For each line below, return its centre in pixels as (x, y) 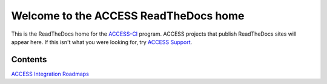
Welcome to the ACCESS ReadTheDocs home (128, 16)
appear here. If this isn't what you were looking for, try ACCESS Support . (102, 42)
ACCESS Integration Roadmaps (50, 74)
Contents (29, 60)
